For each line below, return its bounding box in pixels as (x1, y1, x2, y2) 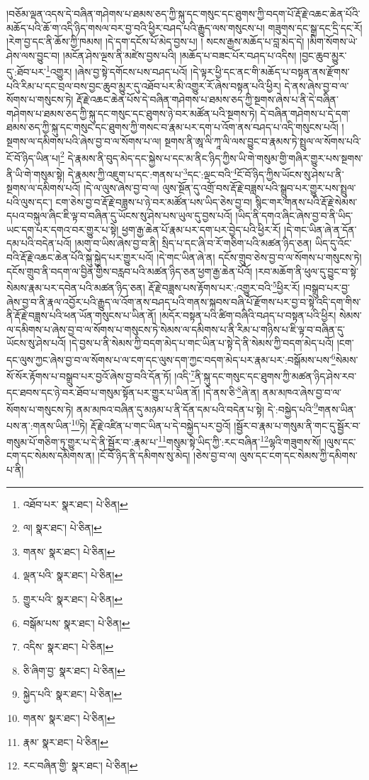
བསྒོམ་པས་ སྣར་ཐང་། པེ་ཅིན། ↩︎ (23, 615, 130, 630)
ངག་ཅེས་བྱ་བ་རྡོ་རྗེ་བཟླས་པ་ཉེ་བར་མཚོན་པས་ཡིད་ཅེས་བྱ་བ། (55, 194, 252, 209)
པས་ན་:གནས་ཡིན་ (6, 418, 72, 432)
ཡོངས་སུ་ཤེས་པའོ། (6, 335, 67, 350)
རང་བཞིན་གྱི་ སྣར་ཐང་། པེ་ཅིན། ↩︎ (23, 758, 138, 773)
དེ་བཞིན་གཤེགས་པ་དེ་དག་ (260, 105, 351, 120)
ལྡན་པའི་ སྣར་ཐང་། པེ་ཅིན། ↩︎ (23, 568, 123, 583)
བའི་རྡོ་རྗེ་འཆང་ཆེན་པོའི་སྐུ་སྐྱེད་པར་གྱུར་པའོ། (6, 250, 154, 265)
